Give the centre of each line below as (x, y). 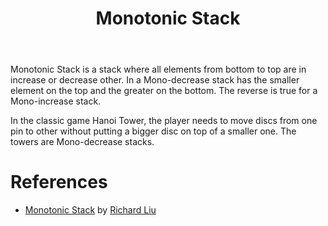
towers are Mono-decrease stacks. (82, 142)
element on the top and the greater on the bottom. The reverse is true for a (164, 91)
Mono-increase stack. (56, 101)
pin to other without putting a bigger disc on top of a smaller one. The (153, 131)
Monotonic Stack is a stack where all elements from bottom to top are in (158, 69)
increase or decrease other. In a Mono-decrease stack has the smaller (155, 80)
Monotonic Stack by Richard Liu (90, 210)
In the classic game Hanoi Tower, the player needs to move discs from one (164, 121)
